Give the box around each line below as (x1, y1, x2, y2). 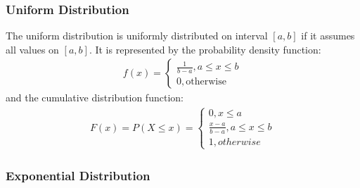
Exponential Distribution (6, 166, 150, 184)
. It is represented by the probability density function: (89, 42, 321, 56)
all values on (6, 42, 59, 56)
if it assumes (301, 28, 355, 43)
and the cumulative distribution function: (6, 90, 184, 105)
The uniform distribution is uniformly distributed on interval (6, 28, 268, 43)
